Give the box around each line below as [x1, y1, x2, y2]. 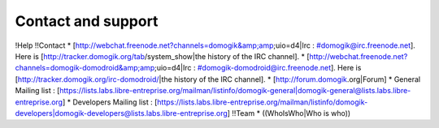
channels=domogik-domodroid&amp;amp [15, 63, 155, 73]
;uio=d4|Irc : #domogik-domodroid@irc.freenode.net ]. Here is [154, 63, 362, 73]
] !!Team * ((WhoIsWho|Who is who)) [227, 108, 351, 117]
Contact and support [15, 12, 159, 30]
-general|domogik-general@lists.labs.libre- [266, 86, 411, 96]
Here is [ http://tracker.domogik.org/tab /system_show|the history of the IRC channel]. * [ [15, 51, 310, 61]
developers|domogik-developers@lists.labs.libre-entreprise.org [15, 108, 228, 117]
